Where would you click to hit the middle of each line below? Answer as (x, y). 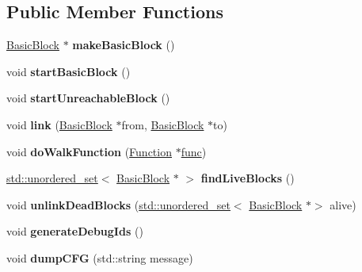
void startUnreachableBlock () (88, 98)
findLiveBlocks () (248, 178)
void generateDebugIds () (75, 231)
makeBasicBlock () (124, 45)
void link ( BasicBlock (59, 124)
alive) (343, 204)
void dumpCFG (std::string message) (100, 257)
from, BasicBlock (163, 124)
